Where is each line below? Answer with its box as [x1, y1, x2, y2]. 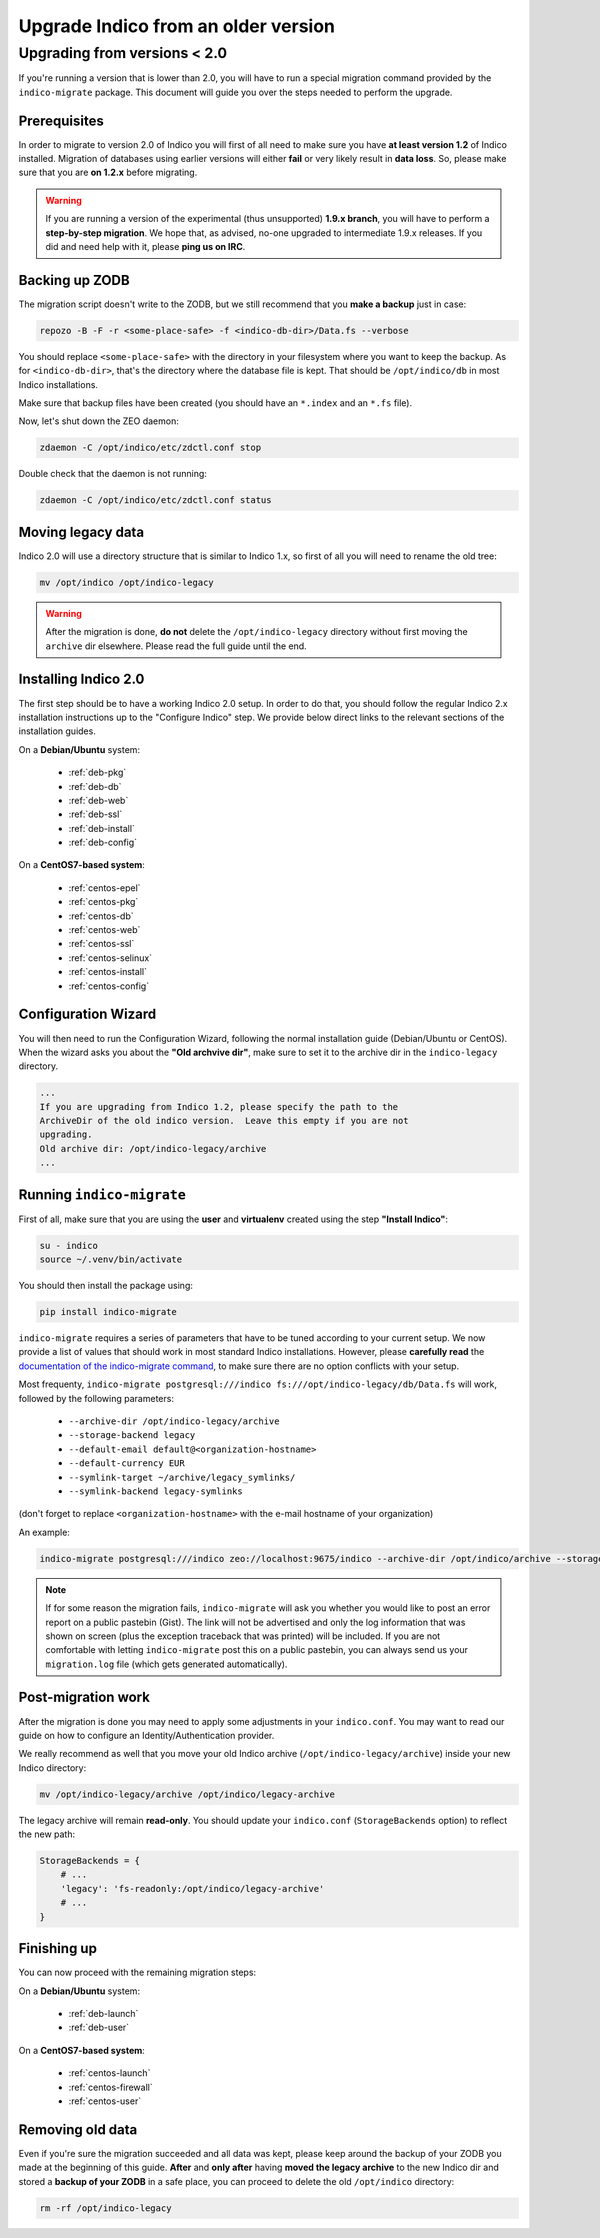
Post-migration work [18, 1689, 150, 1706]
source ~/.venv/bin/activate [39, 1254, 183, 1265]
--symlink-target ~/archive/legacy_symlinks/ [68, 1471, 296, 1483]
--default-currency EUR [68, 1458, 185, 1469]
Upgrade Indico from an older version [18, 15, 335, 37]
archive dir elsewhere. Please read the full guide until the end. [45, 640, 307, 652]
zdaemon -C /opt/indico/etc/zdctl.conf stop [39, 442, 262, 454]
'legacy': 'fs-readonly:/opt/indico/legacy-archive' [60, 1883, 325, 1894]
